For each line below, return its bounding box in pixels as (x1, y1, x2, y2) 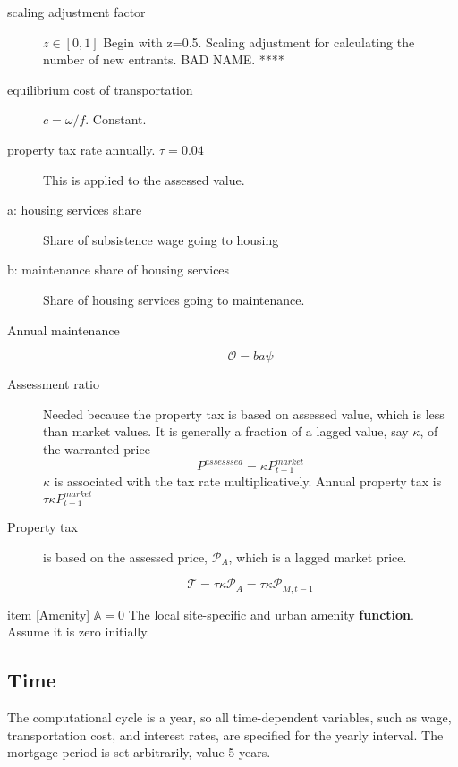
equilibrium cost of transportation (7, 80, 193, 98)
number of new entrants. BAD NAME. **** (43, 50, 284, 69)
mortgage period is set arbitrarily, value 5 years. (7, 743, 271, 762)
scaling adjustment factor (7, 3, 146, 21)
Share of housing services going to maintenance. (43, 290, 305, 308)
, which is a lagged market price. (228, 547, 407, 566)
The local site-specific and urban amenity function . (128, 604, 414, 623)
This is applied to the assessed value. (43, 170, 245, 189)
